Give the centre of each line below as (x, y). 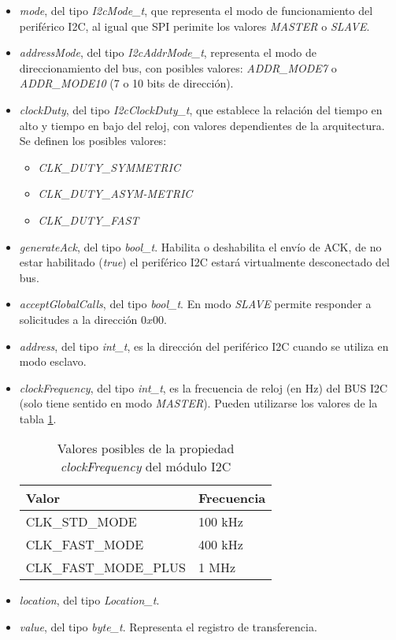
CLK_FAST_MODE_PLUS (105, 567)
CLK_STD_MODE (81, 522)
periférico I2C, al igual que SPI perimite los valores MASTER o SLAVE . (194, 26)
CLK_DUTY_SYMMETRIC (109, 167)
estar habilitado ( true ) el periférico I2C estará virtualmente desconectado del (205, 262)
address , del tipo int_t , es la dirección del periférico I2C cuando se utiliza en (204, 346)
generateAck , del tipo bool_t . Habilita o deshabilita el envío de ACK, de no (200, 246)
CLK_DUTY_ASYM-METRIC (115, 193)
